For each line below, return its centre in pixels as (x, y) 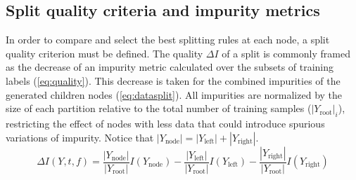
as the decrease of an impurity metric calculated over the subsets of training (170, 67)
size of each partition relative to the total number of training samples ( (159, 108)
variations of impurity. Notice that (80, 137)
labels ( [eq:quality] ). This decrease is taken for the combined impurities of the (173, 80)
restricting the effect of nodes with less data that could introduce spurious (165, 123)
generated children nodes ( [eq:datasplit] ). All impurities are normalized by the (174, 94)
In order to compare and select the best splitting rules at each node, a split (168, 40)
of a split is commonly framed (286, 53)
